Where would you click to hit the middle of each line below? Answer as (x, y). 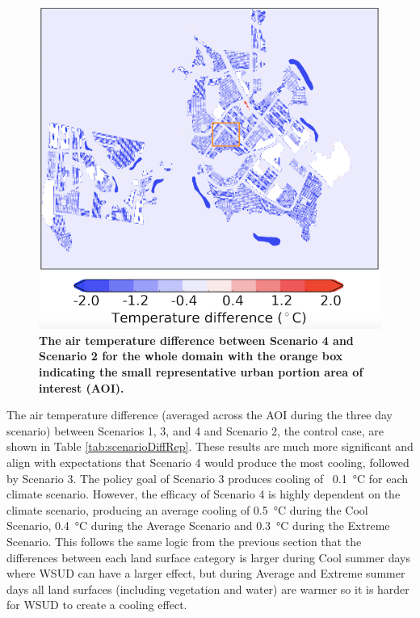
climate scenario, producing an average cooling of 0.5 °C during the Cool (187, 509)
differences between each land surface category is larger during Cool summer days (208, 557)
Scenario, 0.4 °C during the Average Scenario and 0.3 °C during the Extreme (198, 526)
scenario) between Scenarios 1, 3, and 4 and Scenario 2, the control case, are (195, 430)
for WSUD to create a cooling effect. (97, 605)
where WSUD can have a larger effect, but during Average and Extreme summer (206, 573)
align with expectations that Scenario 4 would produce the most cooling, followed (208, 462)
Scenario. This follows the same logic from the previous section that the (184, 541)
